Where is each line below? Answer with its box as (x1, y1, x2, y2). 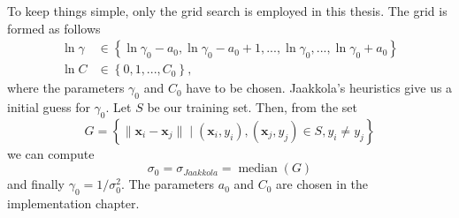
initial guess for (7, 98, 90, 117)
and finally (7, 175, 65, 193)
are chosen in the (276, 175, 369, 193)
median (238, 162, 278, 176)
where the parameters (7, 79, 125, 97)
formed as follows (7, 19, 101, 37)
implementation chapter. (7, 194, 140, 213)
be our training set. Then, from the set (147, 98, 357, 117)
